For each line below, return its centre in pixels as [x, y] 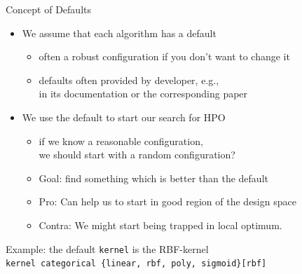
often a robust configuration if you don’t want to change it [164, 56]
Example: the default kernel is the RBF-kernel [107, 248]
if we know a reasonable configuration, [121, 141]
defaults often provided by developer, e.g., [129, 80]
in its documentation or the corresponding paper [143, 94]
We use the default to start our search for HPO [124, 117]
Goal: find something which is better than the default [153, 178]
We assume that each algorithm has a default [119, 33]
